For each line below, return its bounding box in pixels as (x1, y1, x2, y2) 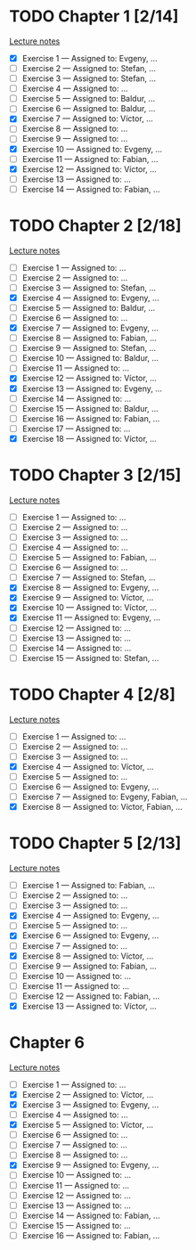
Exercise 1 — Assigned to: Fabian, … (21, 880, 156, 891)
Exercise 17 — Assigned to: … (21, 423, 131, 434)
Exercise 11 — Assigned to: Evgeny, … (21, 612, 161, 623)
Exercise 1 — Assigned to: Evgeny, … (21, 53, 158, 63)
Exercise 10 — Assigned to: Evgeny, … (21, 143, 163, 154)
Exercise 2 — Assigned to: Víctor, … (21, 1089, 154, 1099)
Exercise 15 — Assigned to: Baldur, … (21, 403, 159, 413)
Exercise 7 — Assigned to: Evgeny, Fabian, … (21, 791, 188, 803)
